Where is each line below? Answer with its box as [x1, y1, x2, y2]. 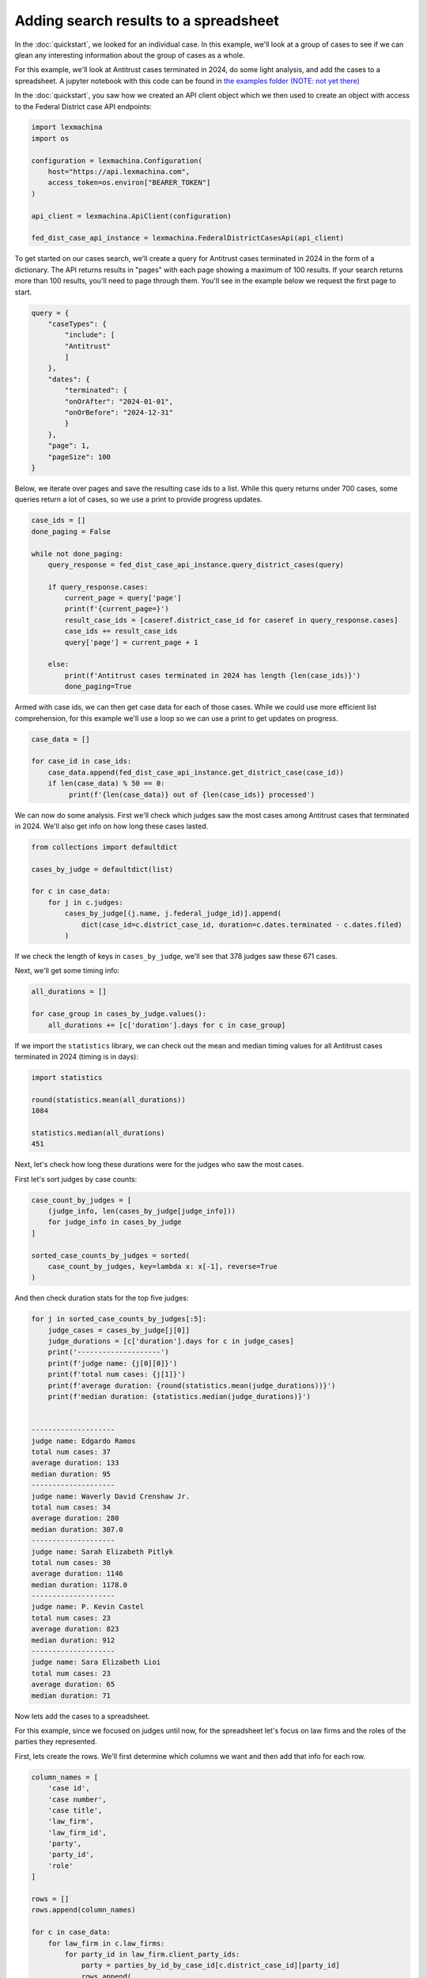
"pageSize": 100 [47, 452, 111, 461]
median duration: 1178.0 [31, 1580, 128, 1590]
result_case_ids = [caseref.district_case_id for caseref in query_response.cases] [64, 616, 399, 624]
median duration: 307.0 [31, 1525, 124, 1534]
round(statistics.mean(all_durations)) [31, 1095, 186, 1104]
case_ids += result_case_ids [64, 627, 178, 636]
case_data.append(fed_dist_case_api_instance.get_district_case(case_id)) [47, 767, 344, 777]
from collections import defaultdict [31, 843, 178, 851]
